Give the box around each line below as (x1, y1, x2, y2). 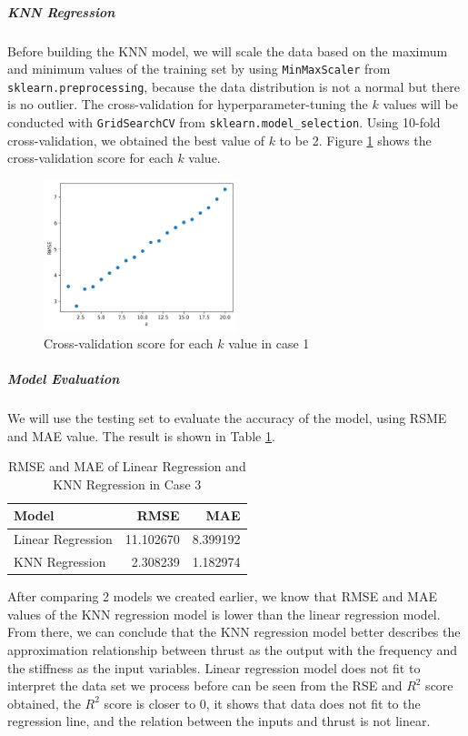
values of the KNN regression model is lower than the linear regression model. (7, 604, 441, 623)
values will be (383, 95, 458, 114)
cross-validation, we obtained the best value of (7, 130, 264, 149)
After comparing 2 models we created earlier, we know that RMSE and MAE (7, 587, 437, 606)
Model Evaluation (7, 369, 120, 388)
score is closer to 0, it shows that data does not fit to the (104, 693, 421, 712)
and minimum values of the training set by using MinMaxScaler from (7, 59, 391, 78)
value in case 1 (228, 333, 310, 352)
